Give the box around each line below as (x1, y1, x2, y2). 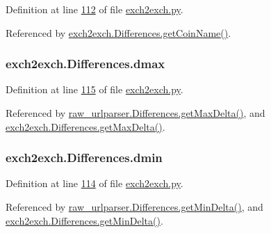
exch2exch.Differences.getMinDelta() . (6, 213, 163, 227)
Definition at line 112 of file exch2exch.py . (6, 2, 183, 16)
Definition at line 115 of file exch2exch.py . (6, 82, 183, 97)
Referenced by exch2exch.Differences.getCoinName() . (6, 25, 231, 40)
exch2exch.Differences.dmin (6, 149, 163, 166)
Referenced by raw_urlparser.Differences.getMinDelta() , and (6, 200, 263, 214)
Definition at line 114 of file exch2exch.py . (6, 176, 183, 191)
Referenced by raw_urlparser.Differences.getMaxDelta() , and (6, 106, 265, 120)
